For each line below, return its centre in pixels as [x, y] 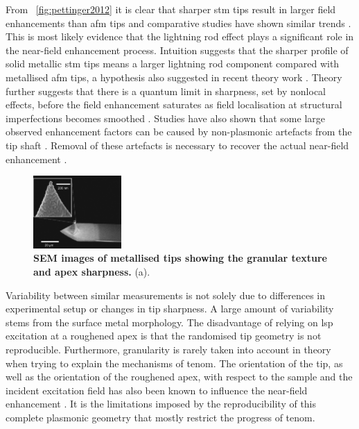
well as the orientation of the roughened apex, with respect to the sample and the [179, 377]
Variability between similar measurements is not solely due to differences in [166, 295]
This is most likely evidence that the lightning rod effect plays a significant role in [180, 36]
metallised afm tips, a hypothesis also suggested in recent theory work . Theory [174, 77]
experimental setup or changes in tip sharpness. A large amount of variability [170, 309]
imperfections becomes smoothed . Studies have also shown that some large [166, 118]
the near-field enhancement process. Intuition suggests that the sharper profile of [177, 50]
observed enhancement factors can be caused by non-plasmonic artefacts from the [179, 132]
